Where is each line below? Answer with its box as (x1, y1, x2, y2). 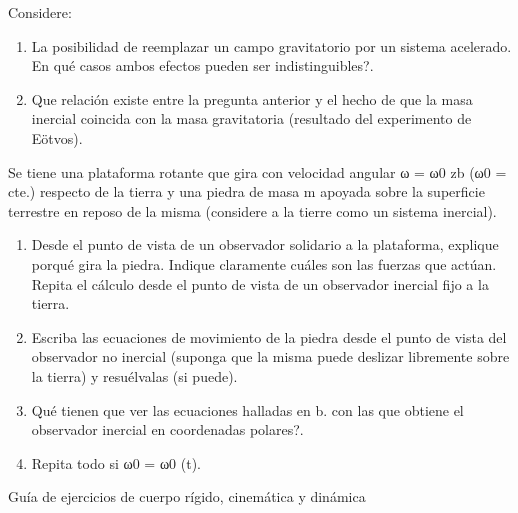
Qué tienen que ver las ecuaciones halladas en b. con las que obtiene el (31, 399, 464, 420)
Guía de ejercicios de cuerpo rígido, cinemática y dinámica (8, 486, 366, 507)
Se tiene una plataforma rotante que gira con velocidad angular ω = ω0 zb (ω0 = (8, 161, 507, 182)
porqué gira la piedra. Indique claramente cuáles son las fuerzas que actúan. (31, 253, 497, 274)
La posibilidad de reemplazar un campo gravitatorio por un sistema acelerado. (31, 35, 512, 56)
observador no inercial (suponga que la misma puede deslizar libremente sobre (31, 346, 510, 367)
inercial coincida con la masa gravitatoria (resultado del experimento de (31, 108, 472, 129)
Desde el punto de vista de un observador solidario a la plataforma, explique (31, 234, 499, 255)
